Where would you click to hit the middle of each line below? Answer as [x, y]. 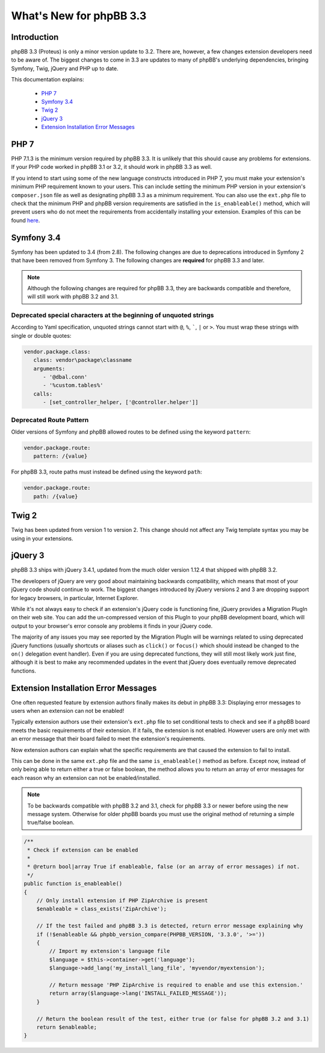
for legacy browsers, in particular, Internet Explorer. [75, 598]
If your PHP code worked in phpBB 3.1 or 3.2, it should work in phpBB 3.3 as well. [112, 167]
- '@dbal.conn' [65, 377]
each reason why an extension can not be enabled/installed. [86, 777]
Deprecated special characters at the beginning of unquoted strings [113, 315]
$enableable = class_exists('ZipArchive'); [101, 909]
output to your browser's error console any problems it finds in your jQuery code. [112, 626]
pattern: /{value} [60, 456]
